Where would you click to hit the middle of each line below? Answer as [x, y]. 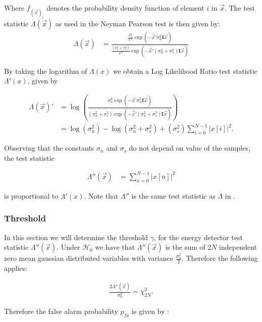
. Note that [101, 195]
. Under [68, 247]
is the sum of [185, 247]
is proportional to [31, 195]
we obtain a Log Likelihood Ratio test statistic [185, 71]
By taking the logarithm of [46, 71]
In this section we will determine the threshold [76, 237]
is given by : [150, 311]
